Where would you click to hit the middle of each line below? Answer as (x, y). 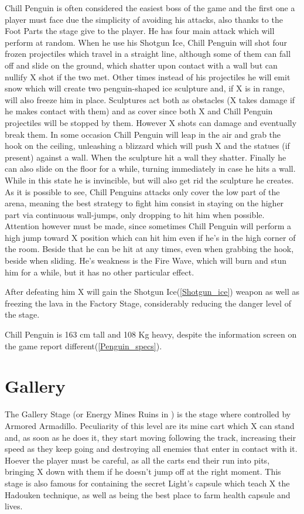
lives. (14, 506)
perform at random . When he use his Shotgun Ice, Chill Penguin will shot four (146, 42)
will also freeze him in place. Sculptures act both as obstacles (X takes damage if (150, 99)
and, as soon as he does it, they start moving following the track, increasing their (151, 437)
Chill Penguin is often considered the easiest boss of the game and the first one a (150, 8)
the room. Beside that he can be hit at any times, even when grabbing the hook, (149, 249)
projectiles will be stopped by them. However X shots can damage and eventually (151, 122)
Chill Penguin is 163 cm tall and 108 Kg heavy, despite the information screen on (151, 334)
